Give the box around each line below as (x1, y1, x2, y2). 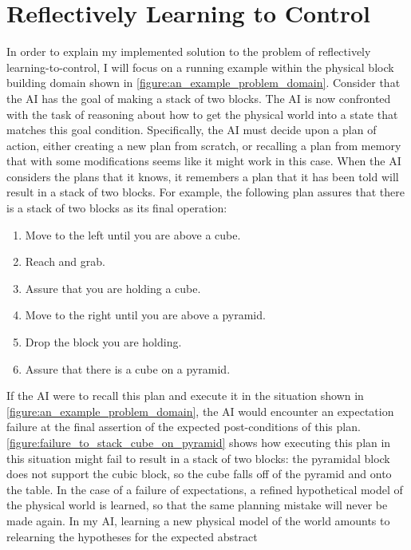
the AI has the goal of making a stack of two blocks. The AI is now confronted (6, 89, 391, 106)
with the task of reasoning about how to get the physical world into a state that (6, 105, 398, 122)
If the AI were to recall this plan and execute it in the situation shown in (6, 387, 364, 404)
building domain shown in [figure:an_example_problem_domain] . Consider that (6, 74, 401, 91)
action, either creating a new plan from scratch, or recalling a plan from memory (6, 137, 401, 153)
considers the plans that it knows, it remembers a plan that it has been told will (6, 168, 399, 184)
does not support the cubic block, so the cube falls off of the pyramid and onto (6, 465, 392, 482)
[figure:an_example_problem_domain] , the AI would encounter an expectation (6, 402, 394, 419)
